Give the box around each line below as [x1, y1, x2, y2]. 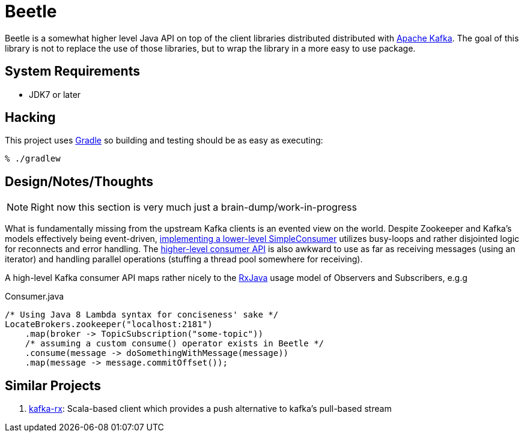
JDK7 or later [29, 89, 81, 100]
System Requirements [5, 64, 140, 79]
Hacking [5, 110, 56, 125]
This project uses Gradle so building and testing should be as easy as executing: [5, 135, 323, 146]
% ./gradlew [5, 154, 61, 164]
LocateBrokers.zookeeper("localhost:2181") [5, 319, 213, 330]
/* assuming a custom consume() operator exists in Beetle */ [25, 339, 324, 349]
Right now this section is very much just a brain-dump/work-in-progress [31, 201, 357, 214]
